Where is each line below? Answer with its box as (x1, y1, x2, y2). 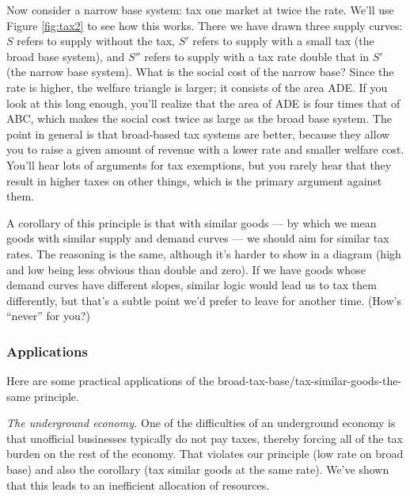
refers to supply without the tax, (17, 32, 176, 49)
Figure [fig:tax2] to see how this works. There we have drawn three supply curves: (6, 17, 403, 33)
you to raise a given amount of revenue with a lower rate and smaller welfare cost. (6, 141, 404, 158)
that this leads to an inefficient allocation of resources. (6, 476, 270, 493)
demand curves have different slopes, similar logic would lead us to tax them (6, 277, 377, 293)
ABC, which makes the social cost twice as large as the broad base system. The (6, 110, 392, 127)
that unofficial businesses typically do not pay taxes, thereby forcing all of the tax (6, 429, 403, 446)
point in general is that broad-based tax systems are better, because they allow (6, 125, 390, 142)
